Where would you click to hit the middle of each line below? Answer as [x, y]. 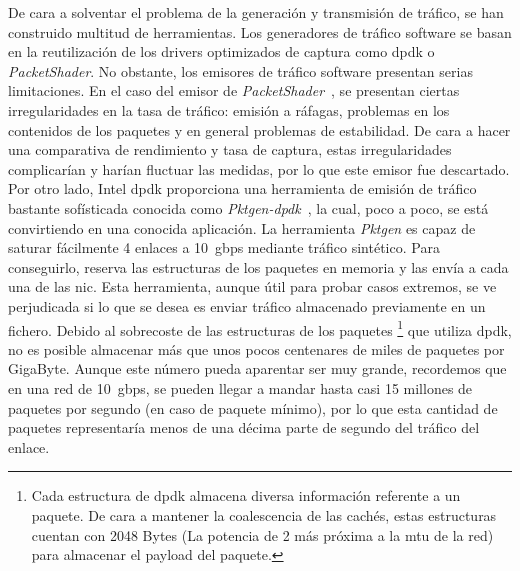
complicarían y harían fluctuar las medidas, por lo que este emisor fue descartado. [259, 168]
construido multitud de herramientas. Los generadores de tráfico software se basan [260, 31]
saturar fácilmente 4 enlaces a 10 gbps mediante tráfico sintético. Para [224, 247]
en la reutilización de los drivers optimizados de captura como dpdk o [221, 51]
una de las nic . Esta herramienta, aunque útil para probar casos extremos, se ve [252, 286]
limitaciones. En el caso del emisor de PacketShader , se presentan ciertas [234, 90]
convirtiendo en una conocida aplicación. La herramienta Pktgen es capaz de [242, 227]
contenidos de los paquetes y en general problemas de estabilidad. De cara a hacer [259, 129]
